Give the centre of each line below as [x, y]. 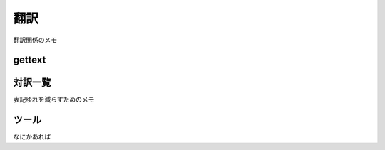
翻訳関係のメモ [35, 40]
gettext [30, 60]
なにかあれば [32, 137]
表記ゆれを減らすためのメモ [54, 100]
